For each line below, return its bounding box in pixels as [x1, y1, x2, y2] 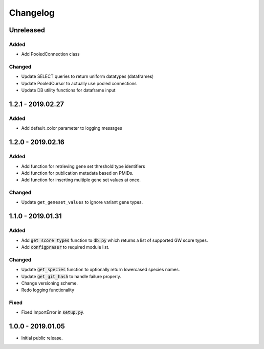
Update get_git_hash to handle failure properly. [21, 273, 122, 279]
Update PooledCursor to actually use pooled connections [21, 80, 137, 86]
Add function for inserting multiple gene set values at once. [21, 177, 141, 183]
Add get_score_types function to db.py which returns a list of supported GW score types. [21, 237, 208, 243]
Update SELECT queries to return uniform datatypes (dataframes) [21, 73, 154, 79]
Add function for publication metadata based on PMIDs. [21, 170, 134, 176]
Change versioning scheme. [21, 280, 78, 286]
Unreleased [9, 26, 45, 34]
